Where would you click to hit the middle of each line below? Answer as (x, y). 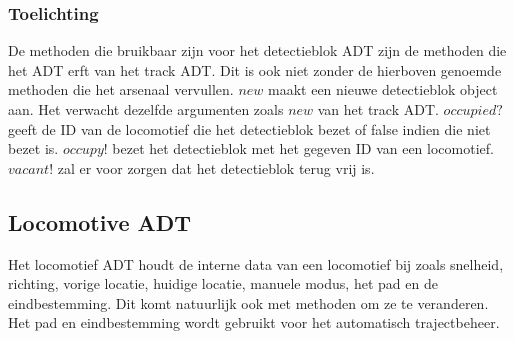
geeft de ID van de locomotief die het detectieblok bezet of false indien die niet (249, 128)
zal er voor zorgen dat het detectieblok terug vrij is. (216, 167)
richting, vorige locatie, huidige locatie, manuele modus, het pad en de (223, 283)
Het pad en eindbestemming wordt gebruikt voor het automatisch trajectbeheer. (254, 322)
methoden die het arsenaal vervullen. (121, 89)
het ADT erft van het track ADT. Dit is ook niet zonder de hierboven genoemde (255, 69)
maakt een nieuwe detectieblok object (383, 89)
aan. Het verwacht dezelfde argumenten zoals (146, 109)
